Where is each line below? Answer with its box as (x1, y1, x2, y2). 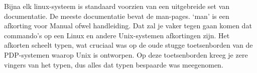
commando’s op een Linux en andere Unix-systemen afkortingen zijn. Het (4, 30, 230, 40)
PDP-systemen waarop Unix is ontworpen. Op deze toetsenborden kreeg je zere (4, 49, 248, 60)
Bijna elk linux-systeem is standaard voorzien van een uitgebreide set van (4, 1, 230, 11)
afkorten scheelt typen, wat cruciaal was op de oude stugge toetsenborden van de (4, 40, 253, 50)
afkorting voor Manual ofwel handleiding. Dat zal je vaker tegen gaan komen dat (4, 20, 252, 31)
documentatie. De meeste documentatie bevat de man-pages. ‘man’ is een (4, 10, 229, 21)
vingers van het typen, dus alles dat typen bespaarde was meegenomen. (4, 59, 223, 70)
